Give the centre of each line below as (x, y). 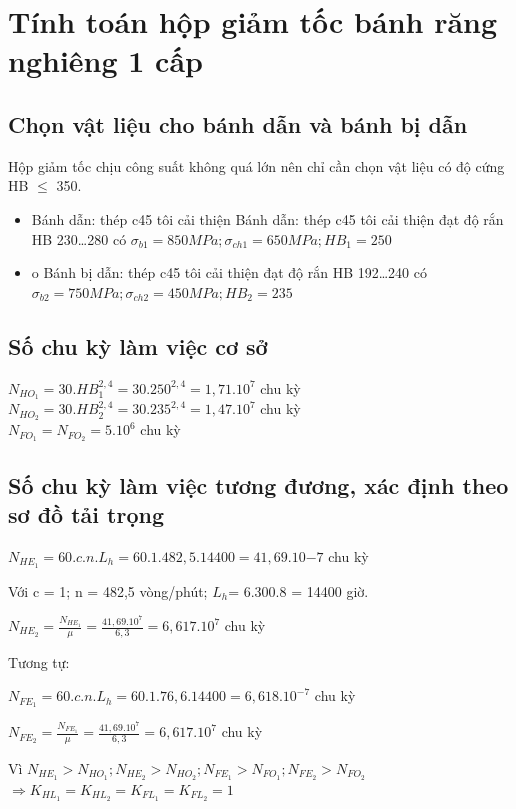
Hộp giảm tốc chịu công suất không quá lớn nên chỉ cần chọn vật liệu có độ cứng (256, 165)
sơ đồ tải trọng (86, 513)
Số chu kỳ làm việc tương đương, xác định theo (258, 484)
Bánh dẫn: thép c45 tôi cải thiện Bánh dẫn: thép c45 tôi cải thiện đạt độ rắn (267, 218)
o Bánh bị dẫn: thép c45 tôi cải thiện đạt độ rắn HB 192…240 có (229, 272)
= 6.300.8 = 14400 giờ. (298, 590)
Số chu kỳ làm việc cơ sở (138, 345)
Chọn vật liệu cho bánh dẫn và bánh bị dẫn (238, 123)
